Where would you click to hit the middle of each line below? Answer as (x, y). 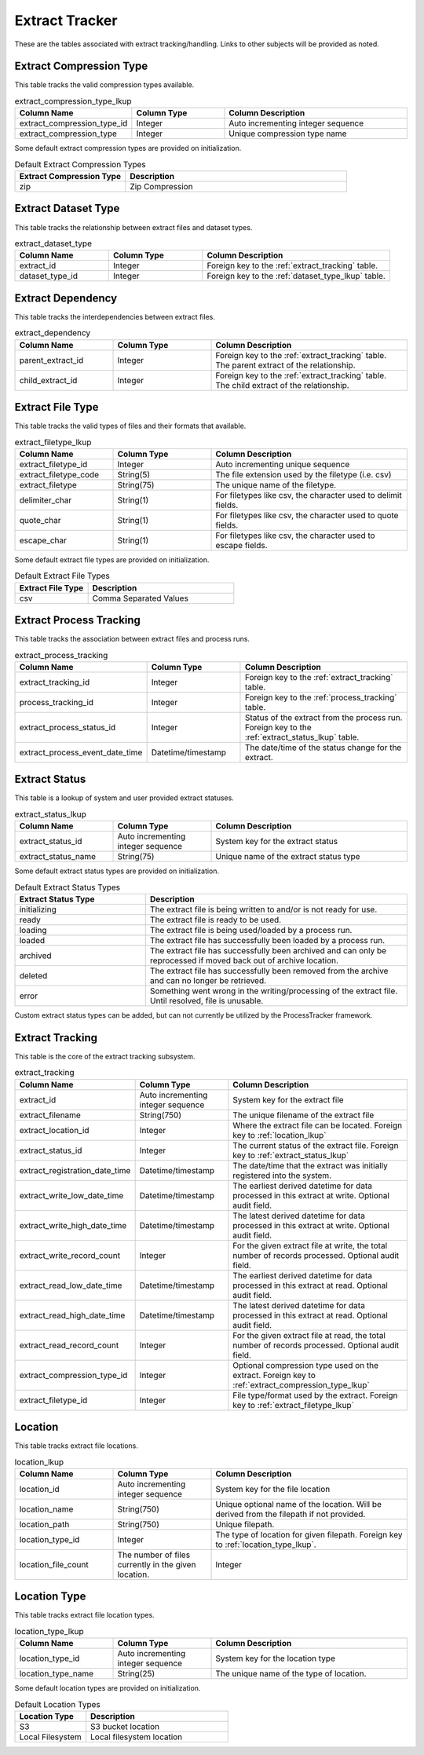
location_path (44, 1524)
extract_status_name (58, 857)
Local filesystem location (137, 1737)
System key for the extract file (289, 1099)
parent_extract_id (51, 360)
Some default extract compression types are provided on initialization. (128, 148)
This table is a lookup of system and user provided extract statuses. (124, 798)
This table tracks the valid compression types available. (104, 85)
